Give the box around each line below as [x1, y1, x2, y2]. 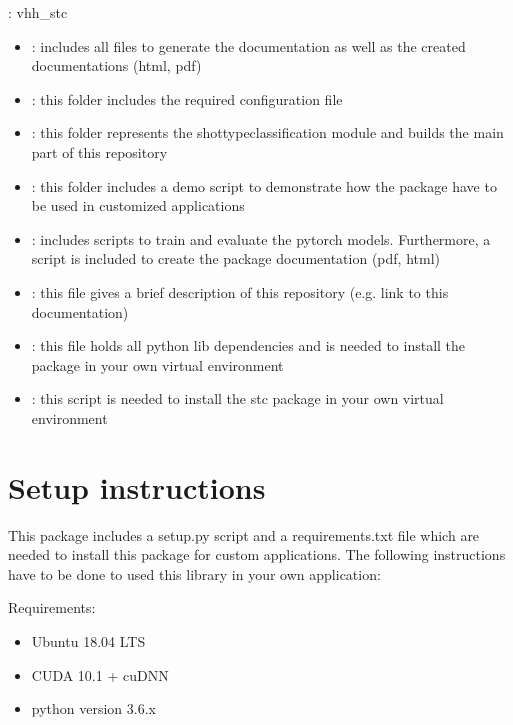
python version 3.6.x [31, 698, 156, 719]
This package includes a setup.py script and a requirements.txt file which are [8, 524, 480, 545]
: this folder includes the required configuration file [31, 88, 343, 109]
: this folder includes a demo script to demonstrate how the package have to [31, 175, 497, 196]
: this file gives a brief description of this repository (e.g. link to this [31, 281, 449, 302]
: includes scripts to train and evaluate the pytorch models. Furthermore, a [31, 228, 491, 249]
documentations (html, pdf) [31, 55, 202, 76]
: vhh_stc [8, 2, 68, 22]
